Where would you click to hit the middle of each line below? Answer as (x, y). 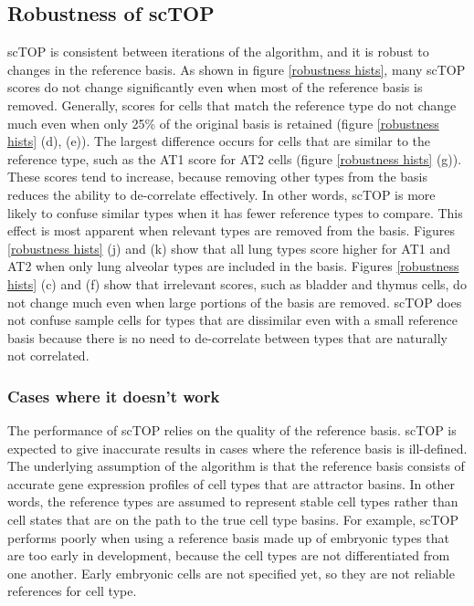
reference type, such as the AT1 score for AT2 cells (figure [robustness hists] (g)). (235, 158)
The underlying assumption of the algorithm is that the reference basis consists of (236, 466)
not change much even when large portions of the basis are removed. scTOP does (235, 302)
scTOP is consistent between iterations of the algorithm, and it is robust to (218, 52)
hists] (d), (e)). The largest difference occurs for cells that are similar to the (219, 141)
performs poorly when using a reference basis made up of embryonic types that (229, 537)
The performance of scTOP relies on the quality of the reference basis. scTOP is (232, 430)
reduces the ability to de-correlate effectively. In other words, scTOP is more (221, 194)
